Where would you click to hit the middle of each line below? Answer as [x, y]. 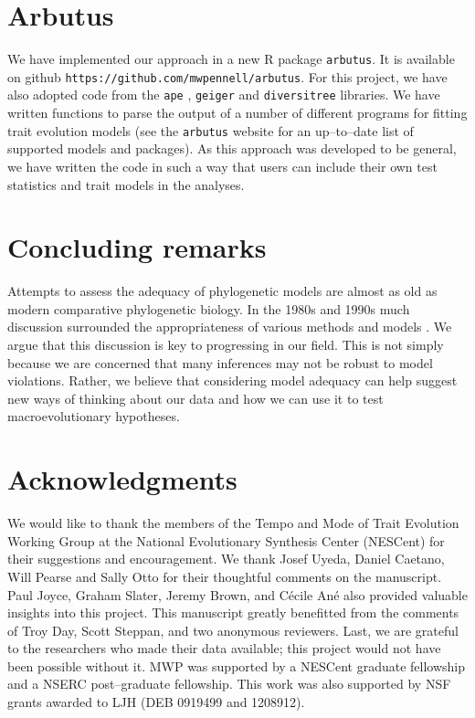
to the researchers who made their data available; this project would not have [224, 648]
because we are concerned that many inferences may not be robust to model [220, 362]
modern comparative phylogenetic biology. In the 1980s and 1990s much [209, 308]
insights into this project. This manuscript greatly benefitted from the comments [233, 612]
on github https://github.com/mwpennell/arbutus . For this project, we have [227, 76]
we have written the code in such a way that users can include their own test [222, 166]
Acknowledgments [122, 479]
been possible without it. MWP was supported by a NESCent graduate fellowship [237, 665]
